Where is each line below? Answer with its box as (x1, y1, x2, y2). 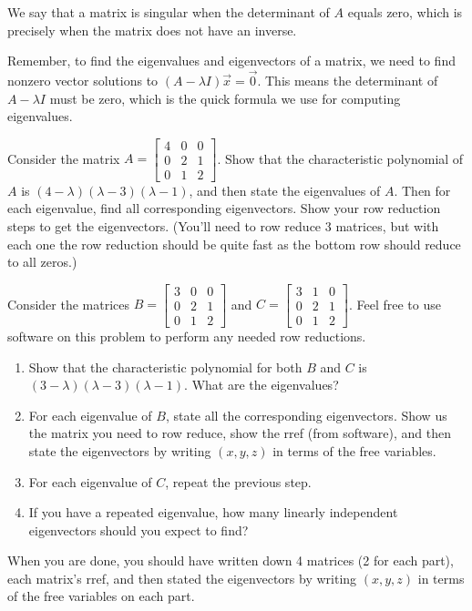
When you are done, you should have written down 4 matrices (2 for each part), (7, 551, 454, 570)
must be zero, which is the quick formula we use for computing (49, 88, 401, 107)
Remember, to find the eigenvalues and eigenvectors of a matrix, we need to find (7, 51, 456, 70)
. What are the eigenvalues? (184, 375, 339, 394)
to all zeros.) (7, 252, 77, 271)
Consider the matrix (7, 148, 120, 168)
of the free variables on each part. (7, 586, 195, 606)
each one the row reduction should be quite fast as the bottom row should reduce (7, 234, 461, 253)
